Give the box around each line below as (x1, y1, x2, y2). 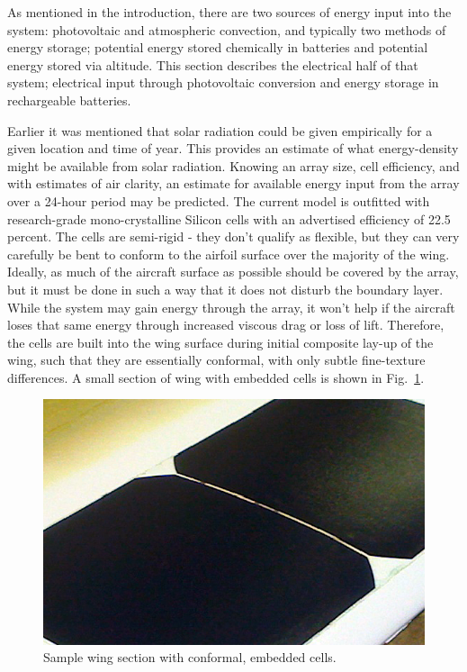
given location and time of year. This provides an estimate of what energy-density (7, 139, 459, 158)
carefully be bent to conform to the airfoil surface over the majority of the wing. (7, 244, 450, 263)
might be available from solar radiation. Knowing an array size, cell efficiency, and (7, 156, 460, 175)
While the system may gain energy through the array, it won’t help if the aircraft (7, 297, 455, 316)
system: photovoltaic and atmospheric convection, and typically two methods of (7, 20, 446, 39)
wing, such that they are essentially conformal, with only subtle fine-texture (7, 350, 426, 369)
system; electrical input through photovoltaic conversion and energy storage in (7, 73, 439, 92)
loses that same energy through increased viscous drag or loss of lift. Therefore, (7, 315, 445, 334)
